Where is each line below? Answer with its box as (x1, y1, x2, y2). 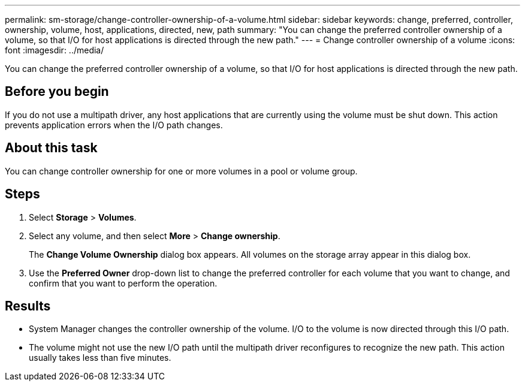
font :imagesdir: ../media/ (5, 45, 104, 55)
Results (5, 298, 51, 313)
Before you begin (5, 84, 109, 99)
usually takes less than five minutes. (29, 352, 171, 363)
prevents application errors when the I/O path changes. (5, 119, 223, 130)
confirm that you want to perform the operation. (29, 278, 218, 288)
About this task (5, 140, 98, 156)
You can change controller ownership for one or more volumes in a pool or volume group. (5, 165, 358, 176)
